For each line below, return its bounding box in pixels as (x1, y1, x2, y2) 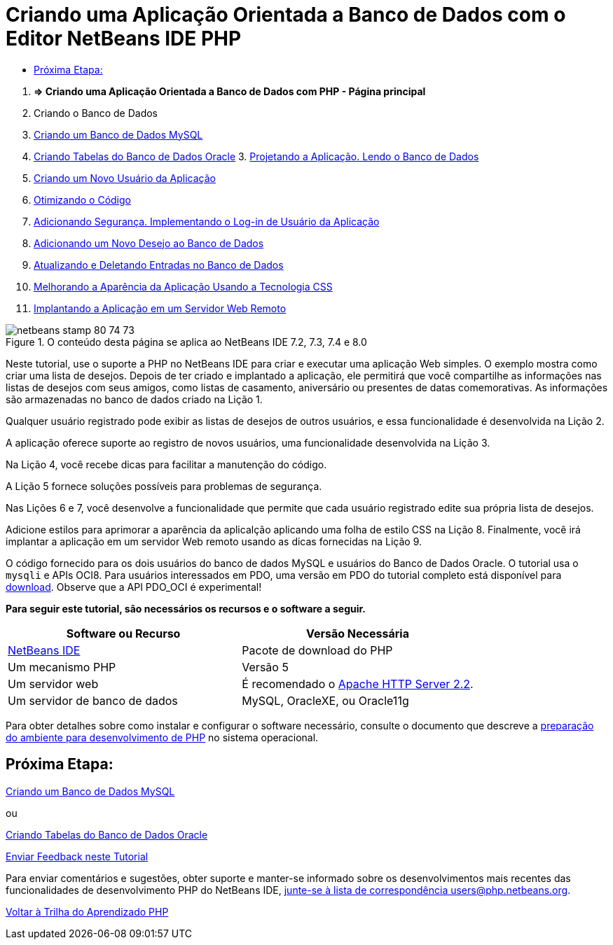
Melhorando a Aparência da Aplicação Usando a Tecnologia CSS (34, 280, 333, 293)
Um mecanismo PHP (8, 659, 116, 674)
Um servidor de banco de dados (8, 693, 178, 708)
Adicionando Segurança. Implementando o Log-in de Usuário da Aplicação (34, 215, 380, 227)
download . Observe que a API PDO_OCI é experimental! (6, 580, 262, 593)
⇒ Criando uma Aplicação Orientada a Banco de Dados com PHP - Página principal (34, 85, 426, 97)
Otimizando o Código (34, 193, 131, 206)
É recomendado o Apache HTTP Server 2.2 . (242, 676, 474, 691)
